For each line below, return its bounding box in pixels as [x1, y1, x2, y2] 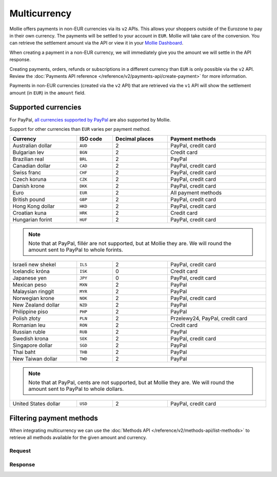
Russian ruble [12, 328, 46, 335]
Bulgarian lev [12, 149, 45, 156]
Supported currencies [9, 103, 82, 112]
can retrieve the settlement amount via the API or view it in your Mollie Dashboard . [9, 40, 184, 46]
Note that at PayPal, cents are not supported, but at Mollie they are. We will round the [28, 379, 234, 386]
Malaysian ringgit [12, 288, 54, 295]
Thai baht [12, 349, 36, 356]
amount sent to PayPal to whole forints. [28, 246, 123, 253]
